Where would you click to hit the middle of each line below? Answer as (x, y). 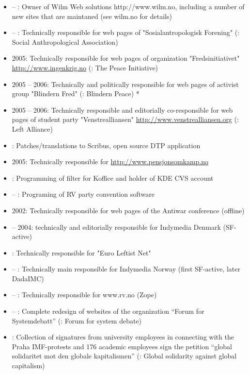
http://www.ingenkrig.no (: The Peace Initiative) (85, 67)
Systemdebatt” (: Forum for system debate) (77, 320)
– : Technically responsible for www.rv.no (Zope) (84, 295)
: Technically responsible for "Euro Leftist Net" (81, 252)
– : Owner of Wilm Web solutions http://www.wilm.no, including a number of (128, 6)
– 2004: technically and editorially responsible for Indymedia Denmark (116, 227)
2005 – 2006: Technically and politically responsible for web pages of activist (125, 84)
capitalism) (28, 365)
